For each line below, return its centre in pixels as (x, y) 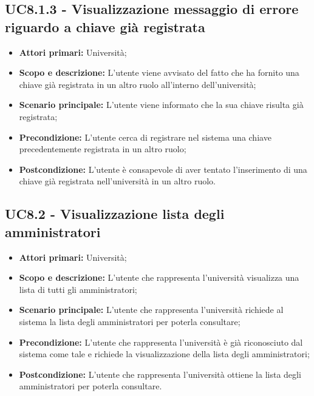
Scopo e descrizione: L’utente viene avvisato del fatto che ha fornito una (159, 72)
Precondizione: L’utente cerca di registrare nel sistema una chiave (145, 137)
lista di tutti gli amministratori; (78, 289)
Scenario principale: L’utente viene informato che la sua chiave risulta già (161, 105)
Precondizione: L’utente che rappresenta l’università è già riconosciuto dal (161, 342)
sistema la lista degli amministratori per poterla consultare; (130, 321)
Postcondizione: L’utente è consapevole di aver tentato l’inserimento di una (163, 169)
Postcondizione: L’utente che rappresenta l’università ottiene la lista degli (160, 374)
